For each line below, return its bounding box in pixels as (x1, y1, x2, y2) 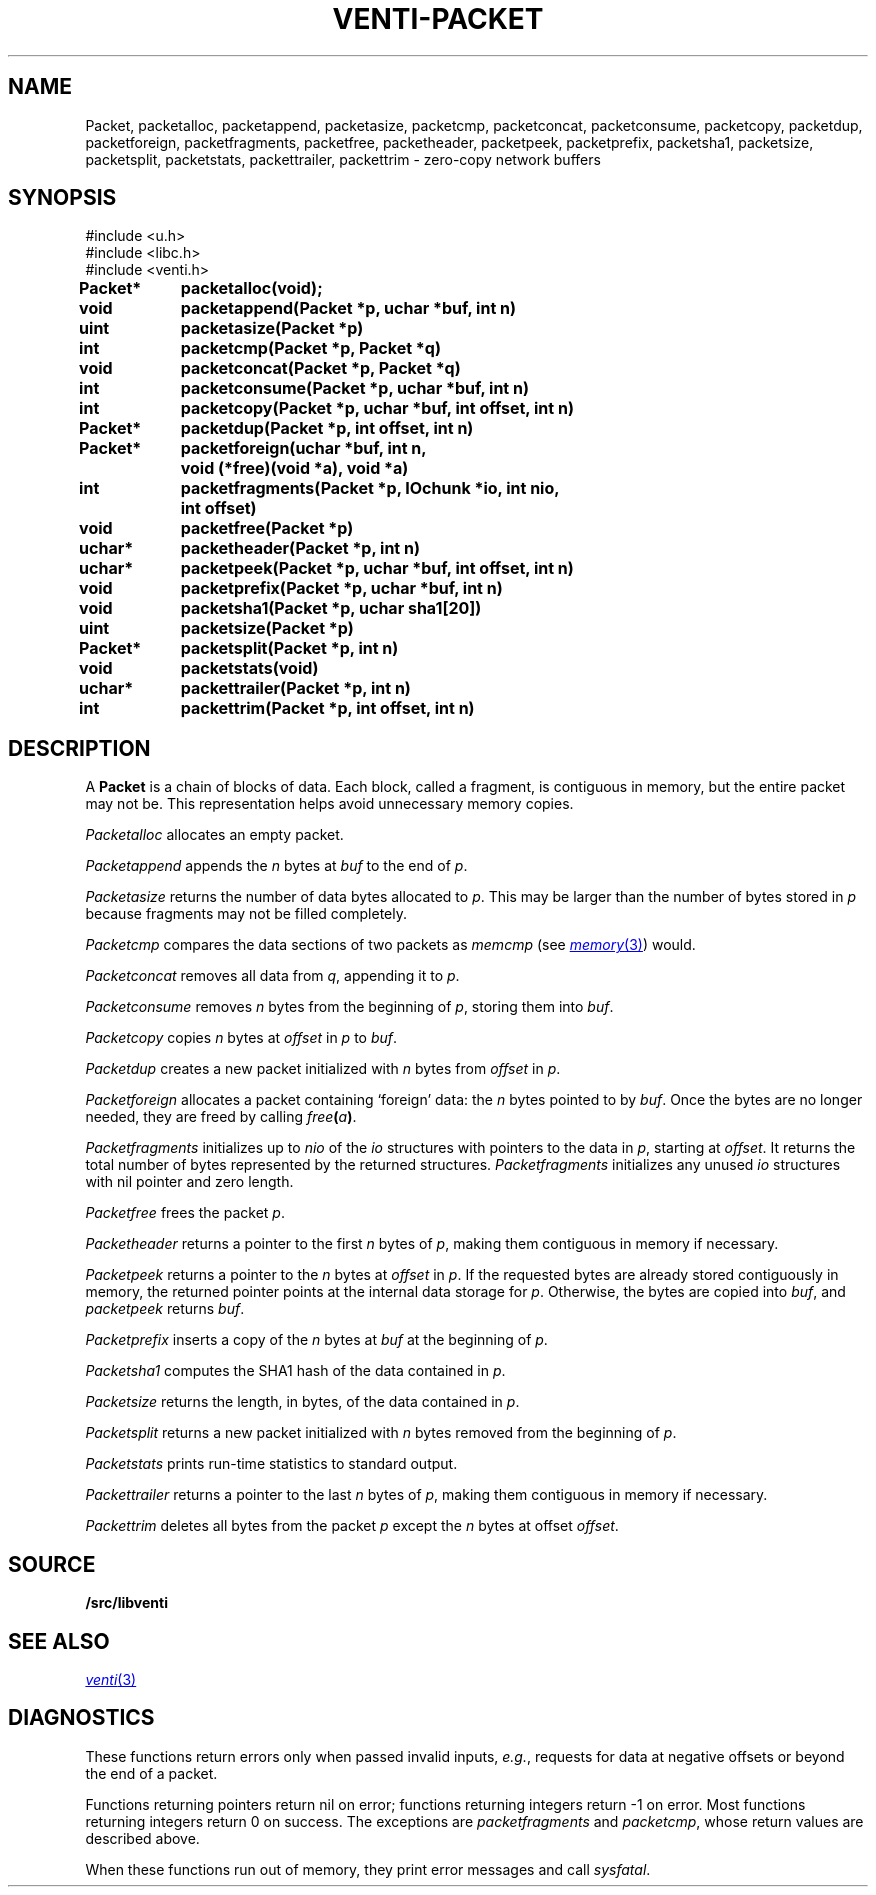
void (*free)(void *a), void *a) (180, 458, 409, 479)
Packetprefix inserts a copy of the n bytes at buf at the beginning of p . (85, 1331, 548, 1349)
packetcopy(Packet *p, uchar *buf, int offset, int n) (180, 398, 574, 419)
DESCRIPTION (8, 735, 151, 761)
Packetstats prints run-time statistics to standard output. (85, 1455, 458, 1473)
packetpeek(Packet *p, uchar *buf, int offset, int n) (180, 558, 574, 579)
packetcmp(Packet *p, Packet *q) (180, 338, 441, 359)
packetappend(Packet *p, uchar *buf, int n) (180, 298, 517, 319)
